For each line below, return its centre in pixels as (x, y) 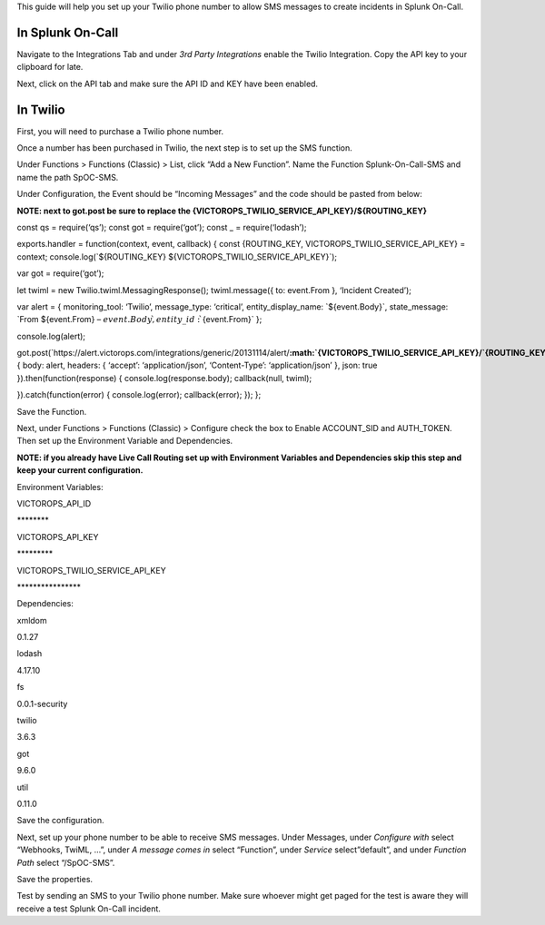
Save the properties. (55, 879)
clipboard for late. (50, 67)
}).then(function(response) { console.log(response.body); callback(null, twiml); (164, 378)
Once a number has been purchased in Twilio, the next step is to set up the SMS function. (185, 148)
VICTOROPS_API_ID (54, 503)
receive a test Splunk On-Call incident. (89, 909)
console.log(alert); (51, 336)
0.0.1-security (42, 704)
